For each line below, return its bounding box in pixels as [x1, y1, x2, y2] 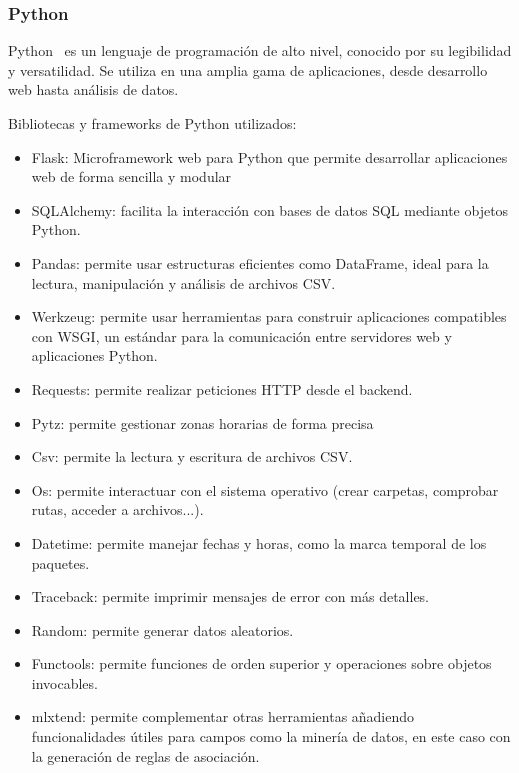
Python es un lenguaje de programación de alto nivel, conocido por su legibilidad [8, 40, 512, 61]
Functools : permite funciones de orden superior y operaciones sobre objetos [31, 653, 492, 674]
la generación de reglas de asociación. [31, 745, 260, 766]
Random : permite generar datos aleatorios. [31, 619, 294, 640]
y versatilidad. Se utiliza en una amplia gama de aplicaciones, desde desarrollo [8, 59, 488, 80]
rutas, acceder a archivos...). [31, 499, 204, 520]
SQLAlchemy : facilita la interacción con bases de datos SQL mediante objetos [31, 199, 509, 220]
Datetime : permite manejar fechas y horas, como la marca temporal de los [31, 532, 487, 553]
